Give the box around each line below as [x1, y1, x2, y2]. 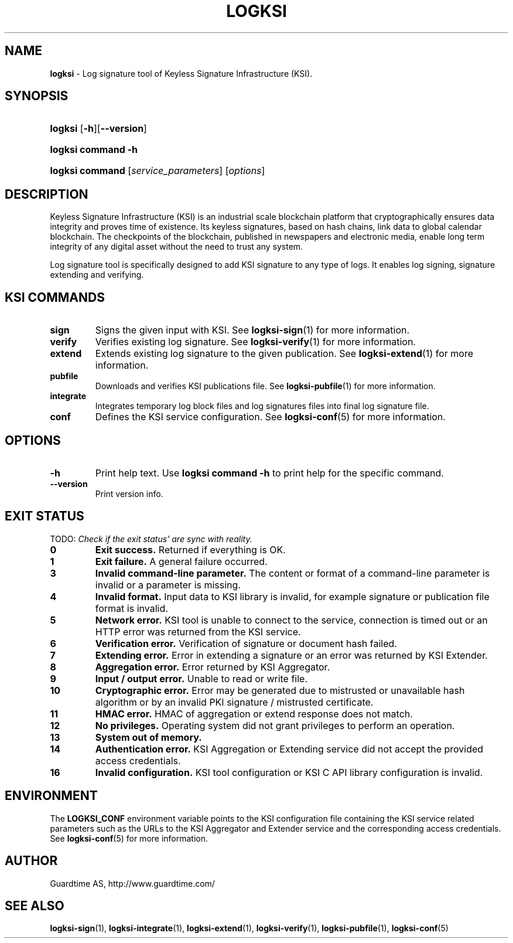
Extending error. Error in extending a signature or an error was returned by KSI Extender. [95, 649, 488, 661]
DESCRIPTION [5, 186, 88, 202]
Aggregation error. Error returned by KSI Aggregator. [95, 661, 330, 673]
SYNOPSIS [5, 88, 69, 104]
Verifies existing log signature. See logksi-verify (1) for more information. [95, 336, 416, 348]
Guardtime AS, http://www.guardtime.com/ [50, 878, 215, 888]
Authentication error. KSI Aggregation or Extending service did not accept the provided [95, 743, 484, 755]
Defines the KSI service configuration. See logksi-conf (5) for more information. [95, 411, 446, 423]
